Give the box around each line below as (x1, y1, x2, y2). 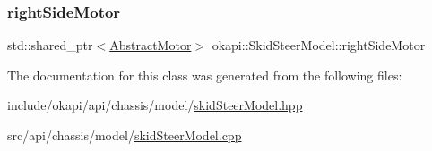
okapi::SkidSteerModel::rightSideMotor (212, 36, 426, 55)
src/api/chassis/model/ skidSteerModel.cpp (7, 126, 242, 144)
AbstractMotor (109, 36, 192, 55)
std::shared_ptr (7, 36, 93, 55)
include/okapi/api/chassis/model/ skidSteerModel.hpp (7, 96, 303, 114)
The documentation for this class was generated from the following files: (7, 65, 402, 84)
